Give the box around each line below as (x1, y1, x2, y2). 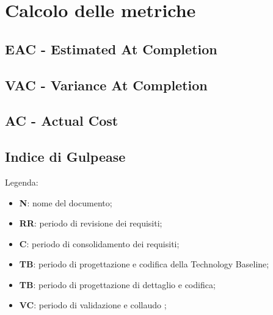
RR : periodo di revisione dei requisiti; (19, 217, 162, 230)
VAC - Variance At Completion (5, 75, 208, 94)
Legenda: (5, 175, 38, 188)
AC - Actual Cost (5, 111, 118, 130)
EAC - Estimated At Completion (5, 39, 217, 58)
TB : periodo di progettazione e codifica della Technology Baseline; (19, 258, 269, 270)
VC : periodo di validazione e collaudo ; (19, 299, 167, 311)
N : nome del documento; (19, 196, 112, 209)
